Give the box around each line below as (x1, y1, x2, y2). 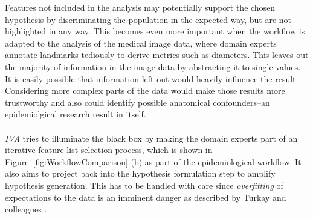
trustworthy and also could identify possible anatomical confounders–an (5, 96, 270, 108)
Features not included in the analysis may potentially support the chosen (5, 1, 276, 13)
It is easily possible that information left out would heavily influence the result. (5, 72, 298, 85)
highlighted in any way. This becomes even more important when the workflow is (5, 25, 305, 38)
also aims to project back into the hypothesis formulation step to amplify (5, 167, 276, 180)
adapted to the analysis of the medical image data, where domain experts (5, 36, 277, 49)
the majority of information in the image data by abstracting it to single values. (5, 60, 301, 73)
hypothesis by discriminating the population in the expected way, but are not (5, 13, 292, 25)
